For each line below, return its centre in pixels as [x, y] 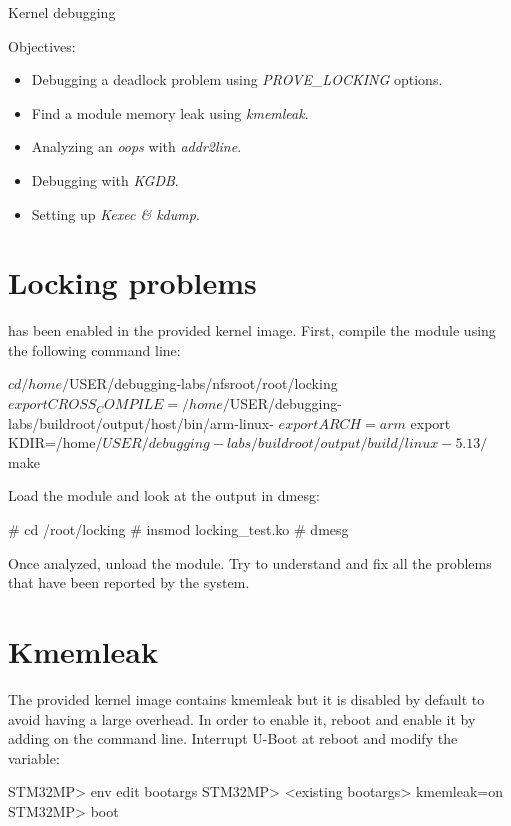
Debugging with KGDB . [105, 179]
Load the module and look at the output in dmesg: [164, 495]
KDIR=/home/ [55, 442]
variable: [34, 757]
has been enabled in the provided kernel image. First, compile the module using [252, 330]
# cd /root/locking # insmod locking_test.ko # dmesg [178, 529]
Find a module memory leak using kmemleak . [170, 112]
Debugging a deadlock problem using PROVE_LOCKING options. [237, 79]
